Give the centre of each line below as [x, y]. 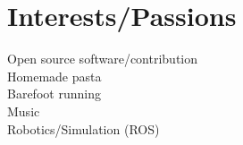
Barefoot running [54, 94]
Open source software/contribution [103, 59]
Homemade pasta [54, 76]
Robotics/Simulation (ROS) [84, 128]
